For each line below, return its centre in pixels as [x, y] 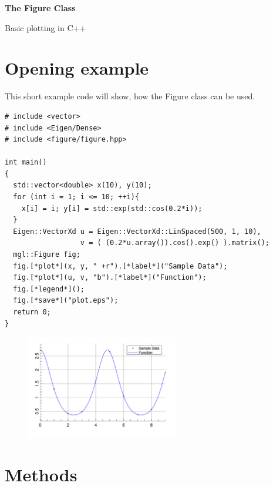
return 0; [32, 312]
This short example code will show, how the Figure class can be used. [130, 96]
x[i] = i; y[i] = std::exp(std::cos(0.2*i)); [112, 208]
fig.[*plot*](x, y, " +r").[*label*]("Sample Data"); [120, 266]
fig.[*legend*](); [49, 289]
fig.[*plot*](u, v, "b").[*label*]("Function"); [110, 278]
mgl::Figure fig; [47, 255]
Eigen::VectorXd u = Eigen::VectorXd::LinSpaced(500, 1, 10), [137, 231]
